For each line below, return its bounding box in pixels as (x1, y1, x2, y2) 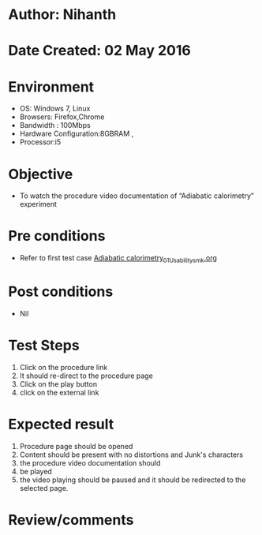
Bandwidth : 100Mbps (19, 121, 91, 130)
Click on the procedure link (19, 362, 108, 372)
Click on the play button (19, 379, 97, 388)
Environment (8, 77, 95, 95)
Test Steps (8, 337, 80, 354)
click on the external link (19, 387, 99, 397)
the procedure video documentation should (19, 458, 161, 467)
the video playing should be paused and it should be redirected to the (19, 475, 246, 484)
